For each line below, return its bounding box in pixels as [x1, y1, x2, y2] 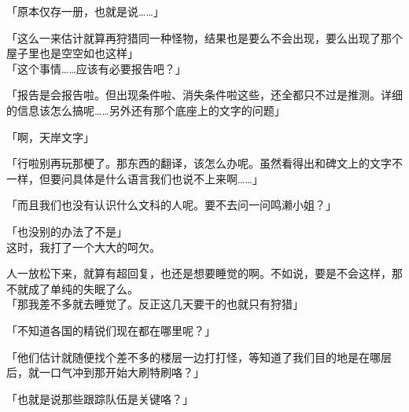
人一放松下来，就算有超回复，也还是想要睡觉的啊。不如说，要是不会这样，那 [6, 265, 403, 281]
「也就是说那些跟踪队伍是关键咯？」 [6, 390, 193, 406]
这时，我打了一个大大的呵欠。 [6, 238, 160, 255]
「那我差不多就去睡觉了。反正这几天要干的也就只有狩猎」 [6, 296, 304, 312]
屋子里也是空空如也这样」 [6, 45, 138, 61]
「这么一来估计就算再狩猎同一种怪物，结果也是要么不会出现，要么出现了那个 [6, 29, 403, 46]
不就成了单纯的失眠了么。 [6, 280, 138, 296]
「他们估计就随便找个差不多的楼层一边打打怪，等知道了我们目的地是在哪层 [6, 348, 392, 365]
